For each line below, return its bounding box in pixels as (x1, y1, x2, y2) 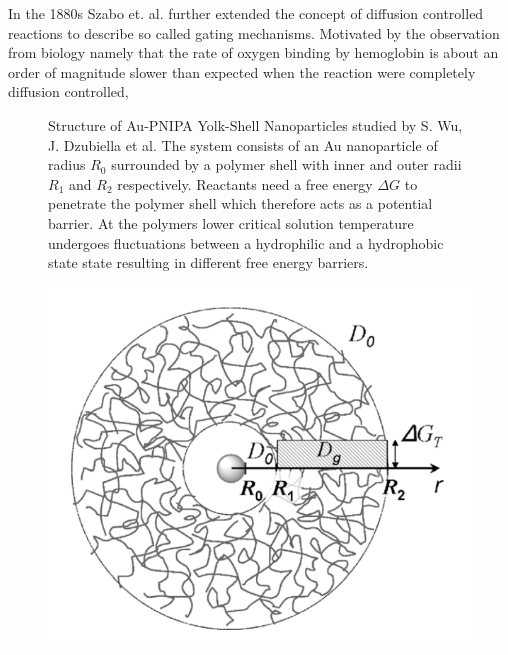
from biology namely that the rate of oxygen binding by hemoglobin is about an (8, 42, 499, 63)
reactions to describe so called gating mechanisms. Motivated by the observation (8, 22, 500, 43)
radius (48, 154, 86, 175)
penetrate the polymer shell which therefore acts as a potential (48, 193, 433, 214)
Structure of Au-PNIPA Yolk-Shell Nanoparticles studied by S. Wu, (48, 114, 463, 135)
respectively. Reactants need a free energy (117, 173, 373, 194)
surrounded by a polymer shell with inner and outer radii (111, 154, 462, 175)
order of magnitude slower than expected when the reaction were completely (8, 61, 476, 82)
